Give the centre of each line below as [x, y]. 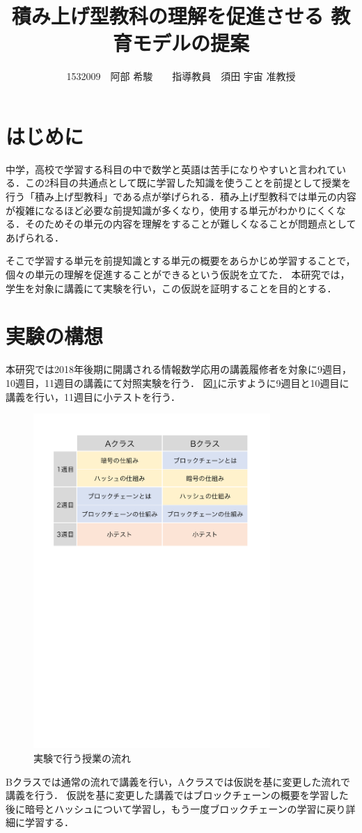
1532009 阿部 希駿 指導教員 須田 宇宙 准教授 [181, 76]
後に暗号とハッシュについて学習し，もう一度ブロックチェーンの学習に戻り [176, 808]
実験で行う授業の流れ [82, 757]
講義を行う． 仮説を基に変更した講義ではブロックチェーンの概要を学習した [177, 795]
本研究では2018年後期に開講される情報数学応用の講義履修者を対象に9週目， [179, 369]
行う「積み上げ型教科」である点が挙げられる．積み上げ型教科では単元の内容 [181, 197]
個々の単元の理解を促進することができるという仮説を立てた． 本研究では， [178, 274]
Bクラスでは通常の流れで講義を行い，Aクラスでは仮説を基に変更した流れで [178, 781]
